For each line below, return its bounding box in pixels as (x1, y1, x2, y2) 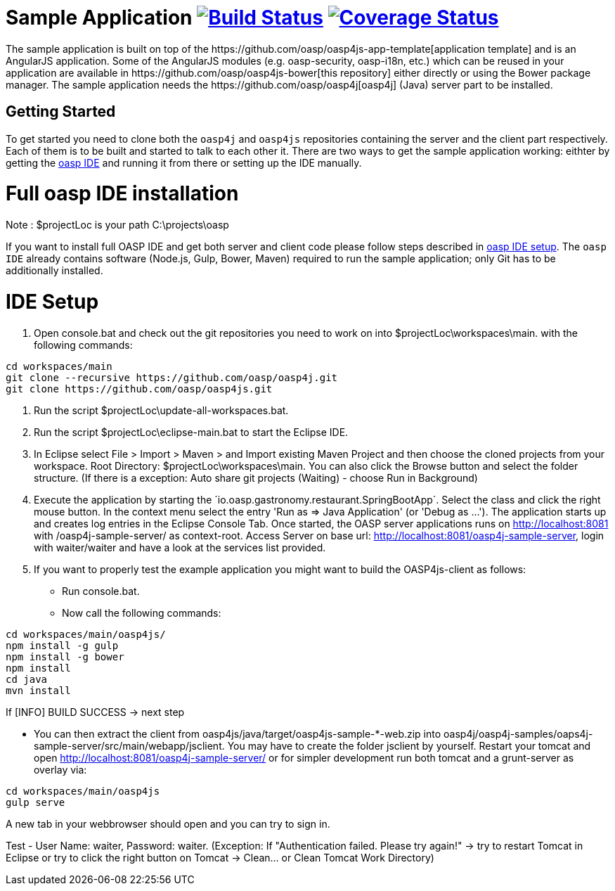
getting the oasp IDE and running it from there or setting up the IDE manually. (6, 156, 362, 169)
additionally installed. (6, 264, 103, 277)
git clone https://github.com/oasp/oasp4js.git (6, 383, 273, 395)
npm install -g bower (6, 650, 124, 662)
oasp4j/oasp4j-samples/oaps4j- (444, 727, 593, 740)
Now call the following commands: (62, 606, 221, 619)
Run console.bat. (62, 584, 140, 597)
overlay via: (34, 763, 87, 776)
